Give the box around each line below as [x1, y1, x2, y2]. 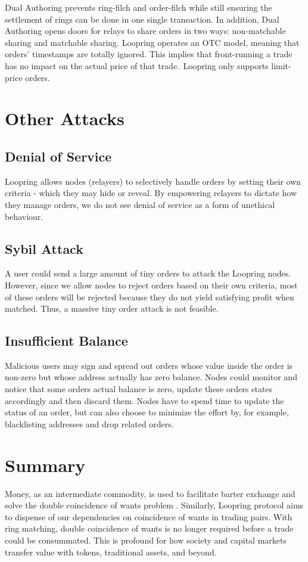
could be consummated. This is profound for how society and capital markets [5, 533, 287, 546]
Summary [5, 452, 86, 477]
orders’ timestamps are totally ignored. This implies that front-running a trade [5, 48, 293, 60]
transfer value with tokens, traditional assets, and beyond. [5, 545, 217, 558]
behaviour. [5, 210, 43, 222]
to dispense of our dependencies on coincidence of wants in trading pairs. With [5, 510, 293, 523]
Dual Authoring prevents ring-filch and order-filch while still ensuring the [5, 1, 272, 13]
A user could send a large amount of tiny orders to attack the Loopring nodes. [5, 267, 291, 280]
